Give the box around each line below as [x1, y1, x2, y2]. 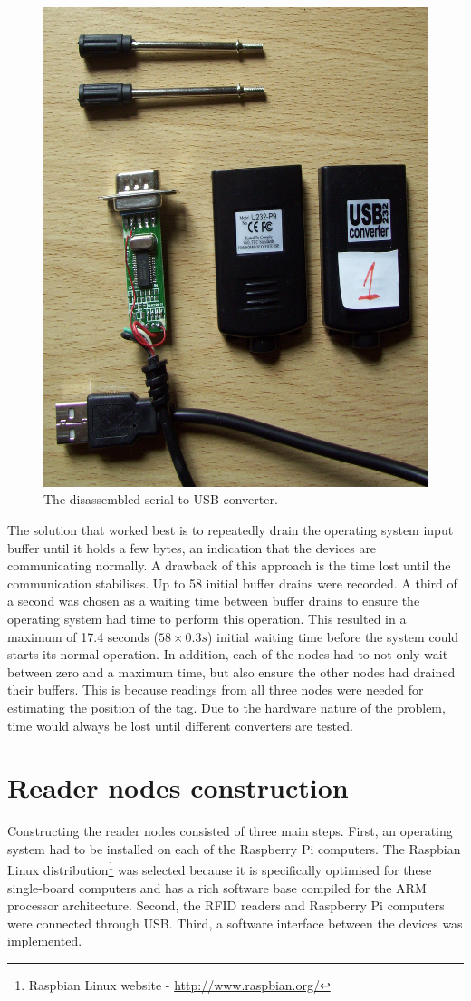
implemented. [7, 931, 82, 950]
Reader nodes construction [7, 769, 349, 806]
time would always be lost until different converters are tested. [7, 715, 353, 734]
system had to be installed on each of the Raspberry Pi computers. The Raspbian [7, 839, 461, 858]
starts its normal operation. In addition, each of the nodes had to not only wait [7, 645, 448, 664]
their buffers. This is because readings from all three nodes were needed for [7, 680, 424, 699]
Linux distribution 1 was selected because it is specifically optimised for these [7, 858, 432, 880]
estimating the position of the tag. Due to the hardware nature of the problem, [7, 697, 446, 716]
